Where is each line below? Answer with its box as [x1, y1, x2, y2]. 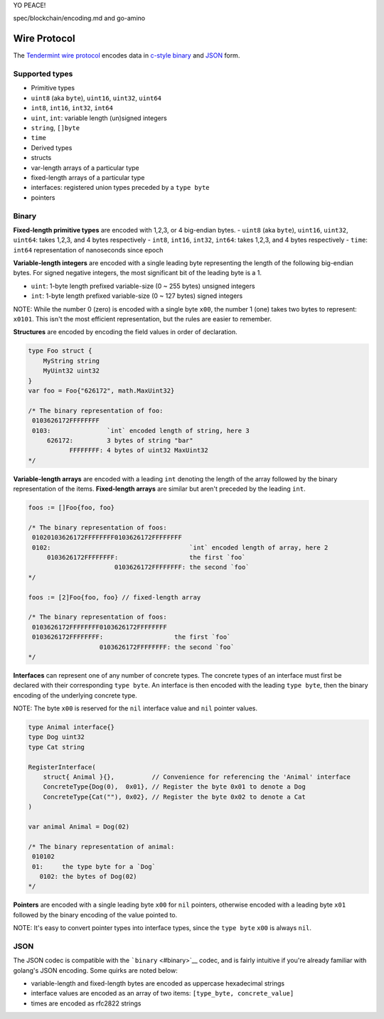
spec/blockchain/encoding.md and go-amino [13, 14, 146, 23]
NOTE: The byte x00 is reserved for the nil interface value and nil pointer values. [13, 704, 257, 713]
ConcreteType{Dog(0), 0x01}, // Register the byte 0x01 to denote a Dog [43, 783, 306, 791]
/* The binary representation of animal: [28, 843, 175, 850]
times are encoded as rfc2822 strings [31, 999, 142, 1008]
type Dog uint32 [28, 733, 85, 741]
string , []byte [31, 124, 80, 132]
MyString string [43, 356, 100, 365]
